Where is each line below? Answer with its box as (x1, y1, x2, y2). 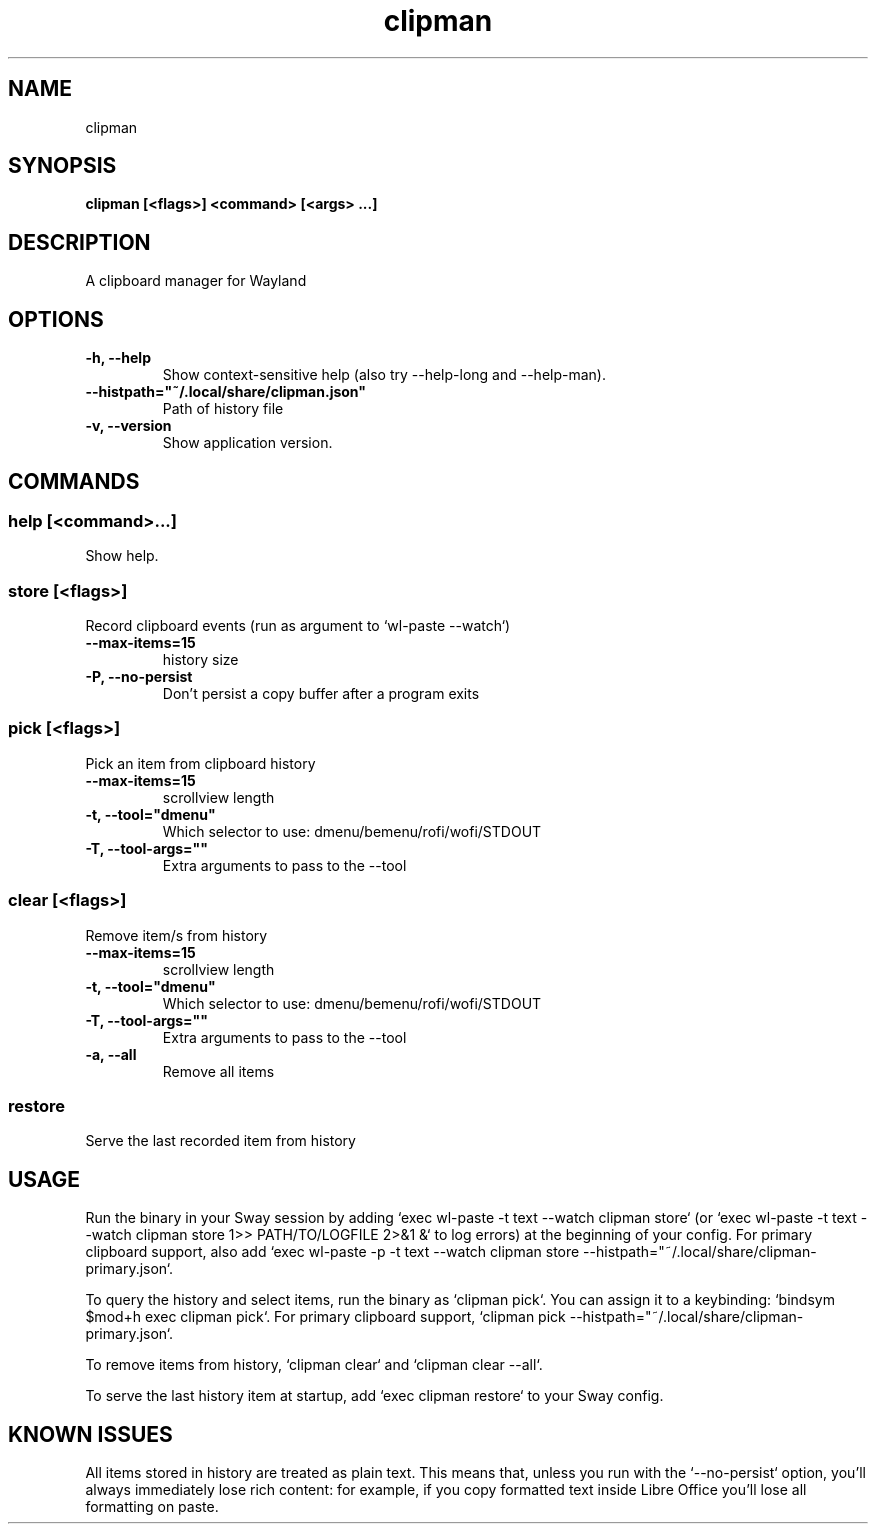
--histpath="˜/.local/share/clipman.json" (85, 383, 366, 401)
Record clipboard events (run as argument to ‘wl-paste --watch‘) (85, 617, 511, 635)
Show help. (85, 547, 159, 565)
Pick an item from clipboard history (85, 754, 316, 772)
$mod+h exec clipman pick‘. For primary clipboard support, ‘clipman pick (85, 1308, 566, 1326)
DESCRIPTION (8, 229, 151, 255)
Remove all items (162, 1062, 275, 1080)
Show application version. (162, 434, 333, 452)
